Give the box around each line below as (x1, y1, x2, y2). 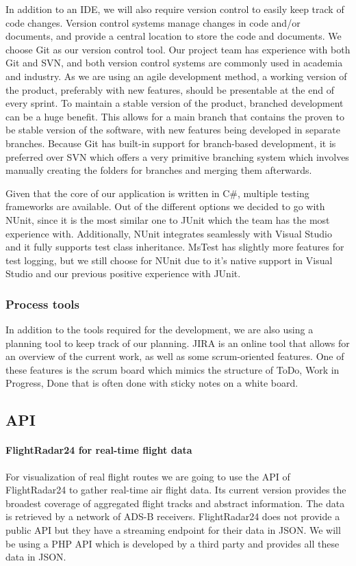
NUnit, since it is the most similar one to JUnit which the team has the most (5, 212, 330, 227)
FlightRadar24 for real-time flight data (5, 443, 192, 457)
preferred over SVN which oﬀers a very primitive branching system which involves (5, 149, 349, 164)
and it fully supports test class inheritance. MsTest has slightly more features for (5, 240, 344, 254)
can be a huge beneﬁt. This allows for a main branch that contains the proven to (5, 109, 345, 123)
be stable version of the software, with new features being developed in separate (5, 123, 340, 137)
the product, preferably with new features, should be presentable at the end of (5, 82, 334, 97)
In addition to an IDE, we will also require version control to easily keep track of (5, 2, 344, 16)
